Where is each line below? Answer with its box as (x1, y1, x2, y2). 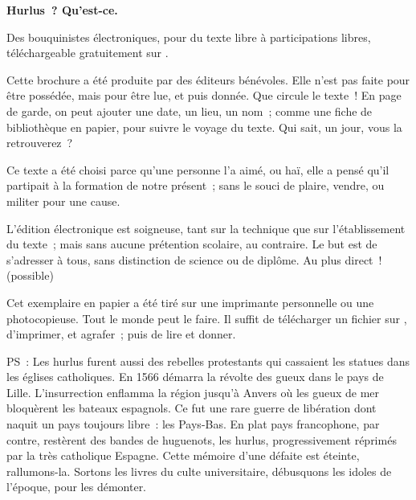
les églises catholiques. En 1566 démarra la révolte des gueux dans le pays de (6, 368, 384, 385)
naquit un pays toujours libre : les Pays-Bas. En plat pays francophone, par (6, 416, 380, 432)
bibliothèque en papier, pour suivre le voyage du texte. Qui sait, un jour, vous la (6, 118, 402, 135)
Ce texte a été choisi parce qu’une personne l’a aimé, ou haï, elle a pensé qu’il (6, 161, 389, 178)
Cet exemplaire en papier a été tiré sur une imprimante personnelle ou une (6, 293, 374, 310)
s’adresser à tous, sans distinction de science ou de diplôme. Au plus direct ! (6, 251, 382, 268)
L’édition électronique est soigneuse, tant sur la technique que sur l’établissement (6, 219, 406, 236)
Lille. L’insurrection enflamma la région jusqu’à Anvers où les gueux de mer (6, 383, 380, 400)
